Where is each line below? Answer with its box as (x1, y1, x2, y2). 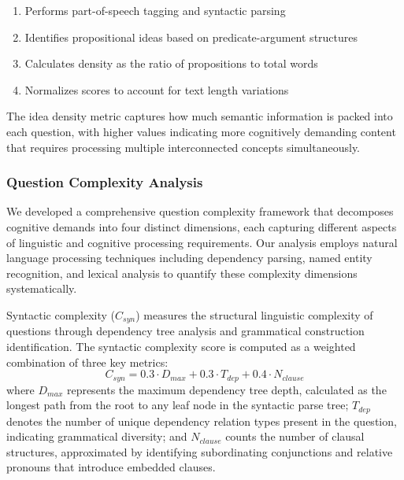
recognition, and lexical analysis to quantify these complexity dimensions (6, 264, 358, 281)
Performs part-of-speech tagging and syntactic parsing (24, 2, 286, 18)
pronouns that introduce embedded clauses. (6, 459, 216, 475)
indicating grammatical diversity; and (6, 428, 187, 445)
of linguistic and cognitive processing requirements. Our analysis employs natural (6, 234, 398, 250)
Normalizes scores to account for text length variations (24, 81, 289, 98)
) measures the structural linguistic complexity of (135, 306, 373, 323)
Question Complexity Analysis (6, 172, 203, 192)
